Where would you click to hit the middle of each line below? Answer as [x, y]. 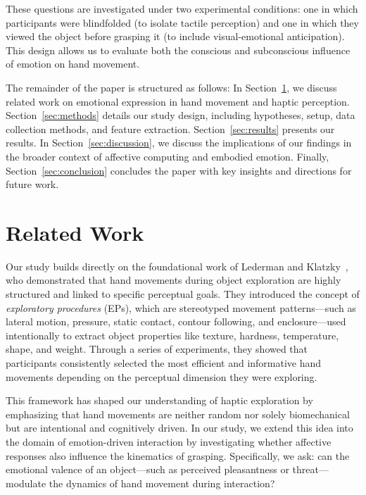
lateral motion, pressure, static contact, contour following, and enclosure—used [176, 321]
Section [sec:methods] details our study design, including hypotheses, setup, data [181, 115]
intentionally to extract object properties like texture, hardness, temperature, [172, 335]
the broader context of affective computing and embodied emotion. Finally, [168, 156]
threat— [310, 469]
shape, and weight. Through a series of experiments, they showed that [157, 349]
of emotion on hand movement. [73, 64]
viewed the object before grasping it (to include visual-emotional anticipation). [175, 36]
